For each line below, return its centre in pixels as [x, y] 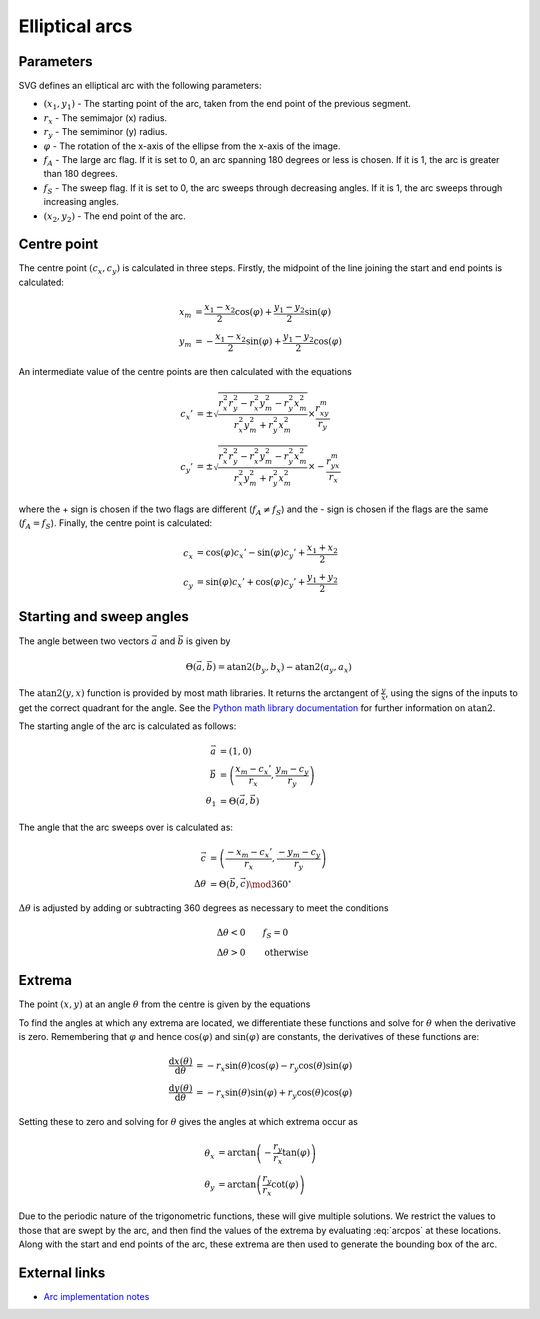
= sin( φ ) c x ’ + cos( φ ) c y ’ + [251, 583]
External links [62, 1272]
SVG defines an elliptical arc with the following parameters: [140, 86]
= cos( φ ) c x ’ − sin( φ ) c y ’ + [251, 554]
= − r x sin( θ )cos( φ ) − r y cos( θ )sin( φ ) [274, 1067]
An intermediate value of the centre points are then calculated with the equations [185, 372]
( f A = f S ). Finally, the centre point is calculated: [115, 524]
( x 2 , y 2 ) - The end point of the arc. [115, 217]
